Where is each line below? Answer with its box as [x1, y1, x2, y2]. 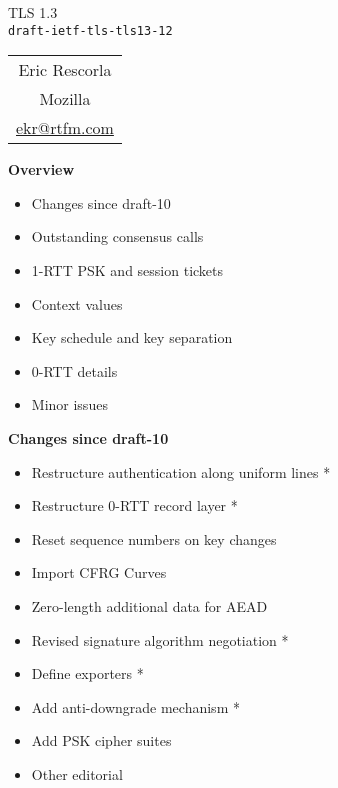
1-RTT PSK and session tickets [31, 260, 224, 281]
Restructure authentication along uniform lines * [31, 461, 331, 482]
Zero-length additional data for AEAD [31, 595, 268, 616]
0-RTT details [31, 360, 118, 381]
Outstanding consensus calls [31, 226, 204, 247]
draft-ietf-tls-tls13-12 [8, 23, 173, 38]
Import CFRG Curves [31, 562, 167, 583]
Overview [8, 159, 75, 180]
